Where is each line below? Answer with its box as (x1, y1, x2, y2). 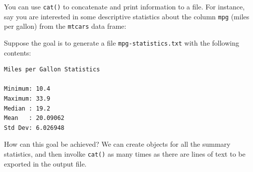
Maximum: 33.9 (4, 95, 51, 102)
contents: (4, 47, 31, 57)
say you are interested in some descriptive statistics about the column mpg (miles (4, 11, 250, 21)
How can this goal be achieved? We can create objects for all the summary (4, 139, 231, 149)
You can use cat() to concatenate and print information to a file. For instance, (4, 1, 245, 11)
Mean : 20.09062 (4, 115, 64, 122)
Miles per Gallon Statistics (4, 66, 100, 73)
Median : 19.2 (4, 105, 51, 112)
